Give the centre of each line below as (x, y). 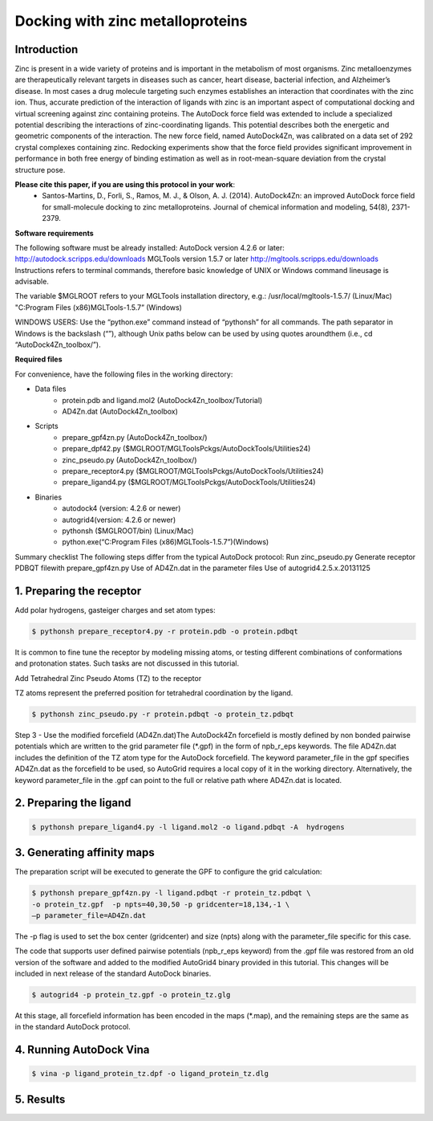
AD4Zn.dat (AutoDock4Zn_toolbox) (120, 411)
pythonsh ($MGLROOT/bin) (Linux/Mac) (128, 531)
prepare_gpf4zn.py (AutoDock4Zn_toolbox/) (135, 437)
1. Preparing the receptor (78, 591)
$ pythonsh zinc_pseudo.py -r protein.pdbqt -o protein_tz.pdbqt (163, 714)
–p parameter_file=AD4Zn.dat (89, 915)
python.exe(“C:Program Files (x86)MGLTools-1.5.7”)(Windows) (166, 542)
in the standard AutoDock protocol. (73, 1027)
